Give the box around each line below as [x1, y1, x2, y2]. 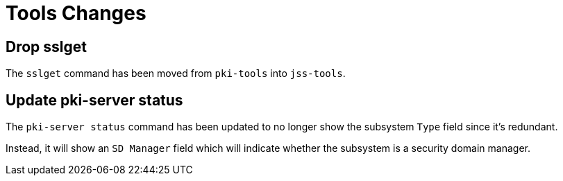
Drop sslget [6, 37, 87, 55]
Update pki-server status [6, 91, 183, 109]
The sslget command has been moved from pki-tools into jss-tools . [6, 67, 346, 80]
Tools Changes [6, 1, 146, 25]
